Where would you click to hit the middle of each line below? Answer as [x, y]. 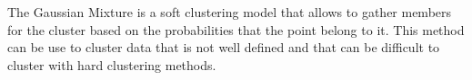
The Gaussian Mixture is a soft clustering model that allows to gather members [230, 12]
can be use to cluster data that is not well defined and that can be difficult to [224, 47]
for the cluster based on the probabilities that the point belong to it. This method [236, 29]
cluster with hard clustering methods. [112, 64]
